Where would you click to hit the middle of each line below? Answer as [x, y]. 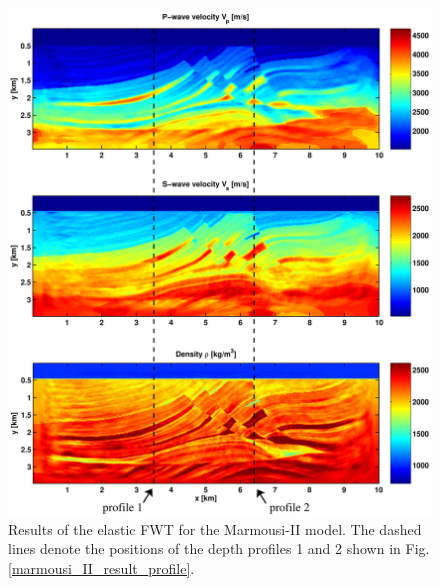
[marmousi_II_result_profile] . [101, 567]
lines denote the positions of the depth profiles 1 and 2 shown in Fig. [219, 548]
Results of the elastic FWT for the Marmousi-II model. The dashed [215, 528]
